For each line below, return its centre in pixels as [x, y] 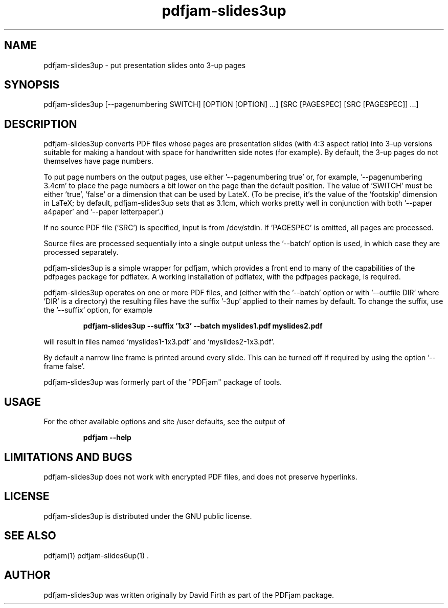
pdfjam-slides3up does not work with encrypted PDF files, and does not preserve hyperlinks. [200, 476]
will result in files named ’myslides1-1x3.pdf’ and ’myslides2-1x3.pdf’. [159, 342]
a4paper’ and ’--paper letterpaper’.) [104, 212]
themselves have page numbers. [98, 161]
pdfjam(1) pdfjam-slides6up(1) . [96, 555]
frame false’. [64, 366]
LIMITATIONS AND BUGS [68, 457]
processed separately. [81, 252]
